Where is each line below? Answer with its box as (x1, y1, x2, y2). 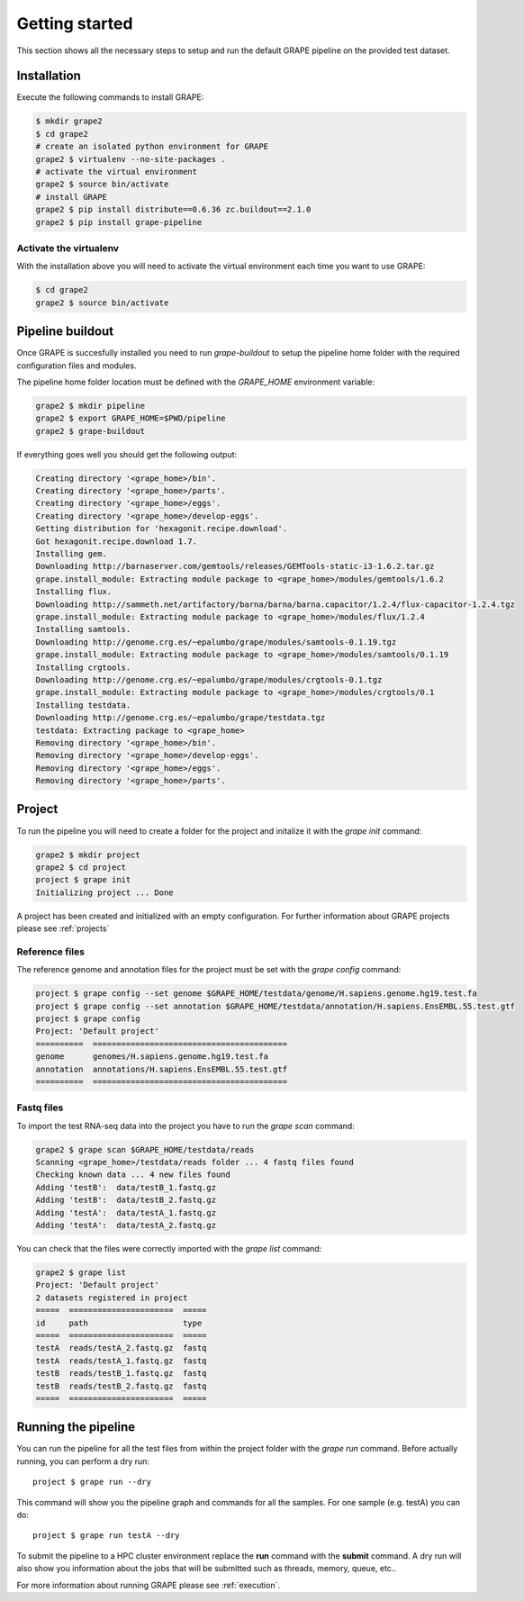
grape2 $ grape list (35, 1267, 126, 1278)
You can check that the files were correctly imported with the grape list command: (16, 1244, 322, 1253)
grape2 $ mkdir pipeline (35, 401, 146, 411)
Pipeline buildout (16, 324, 114, 339)
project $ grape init (35, 874, 131, 885)
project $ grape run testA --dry (32, 1531, 180, 1541)
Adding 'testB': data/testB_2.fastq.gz (35, 1195, 216, 1206)
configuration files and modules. (16, 360, 137, 371)
